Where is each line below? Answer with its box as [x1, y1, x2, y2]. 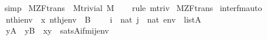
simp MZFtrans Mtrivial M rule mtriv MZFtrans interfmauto [4, 2, 262, 13]
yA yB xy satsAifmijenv [5, 24, 109, 37]
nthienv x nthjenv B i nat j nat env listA [5, 13, 202, 25]
